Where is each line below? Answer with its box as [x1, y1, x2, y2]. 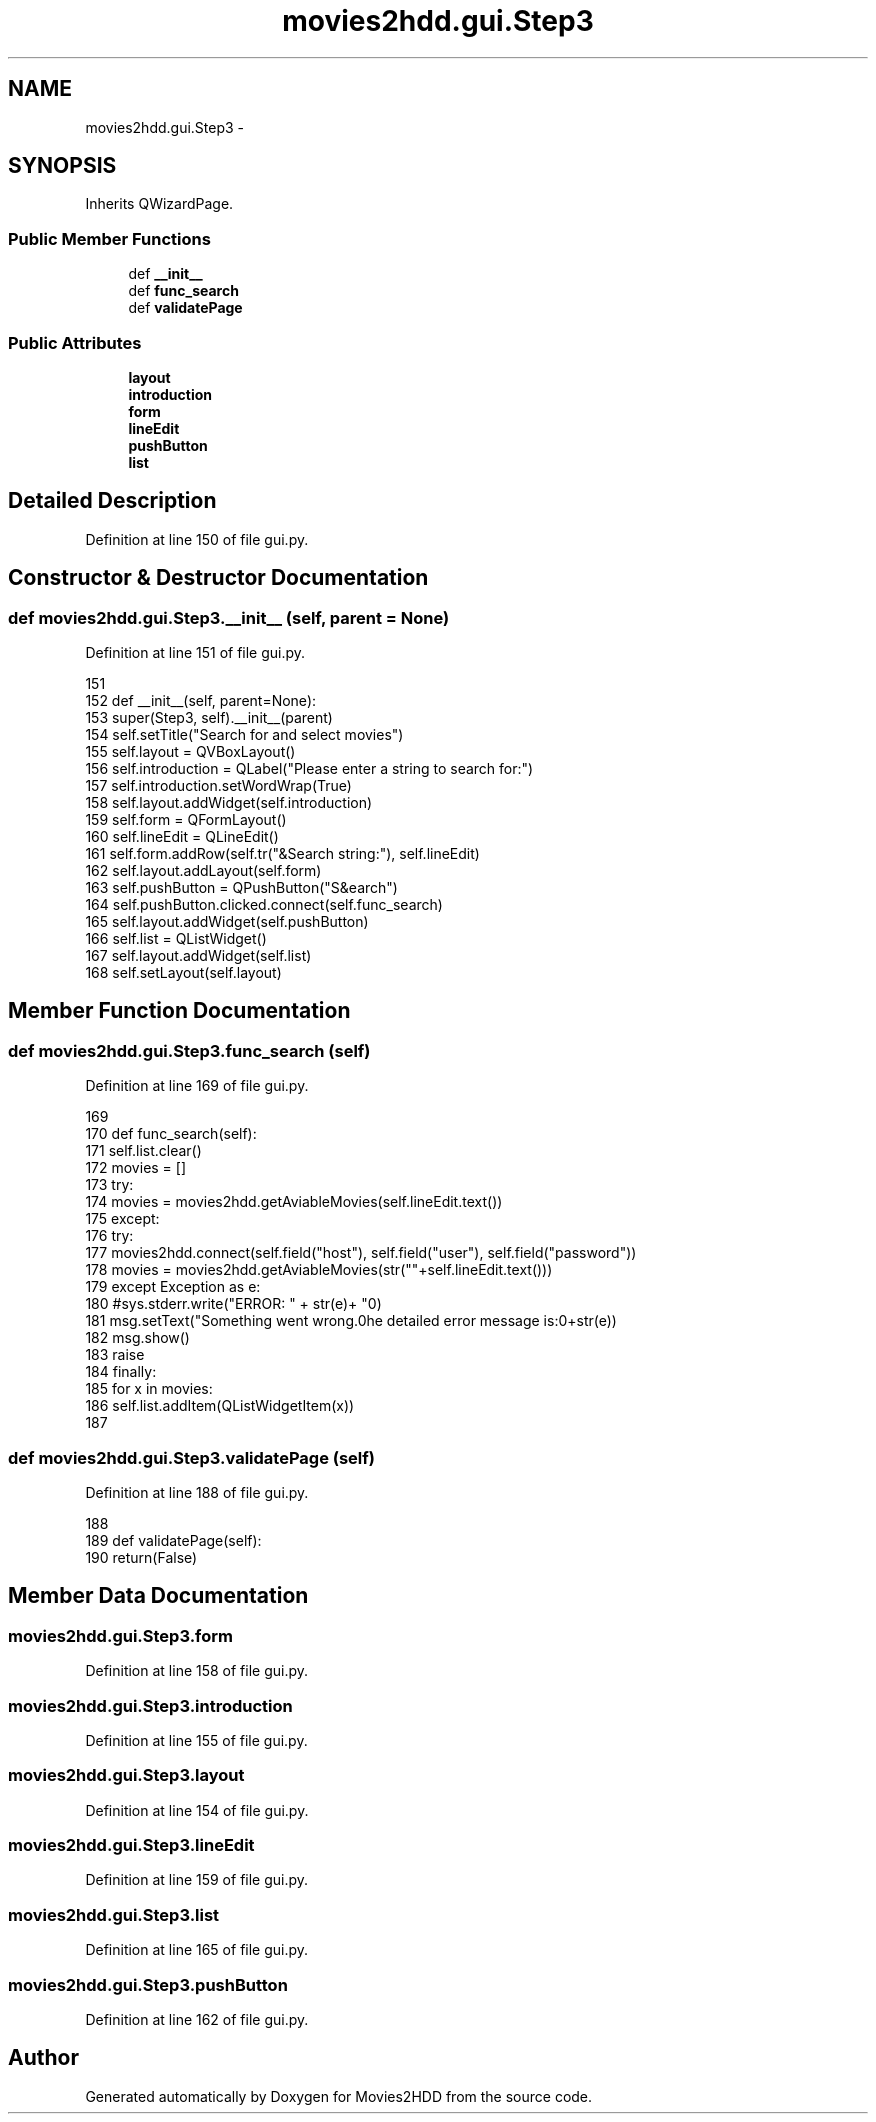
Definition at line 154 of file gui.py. [85, 1801, 309, 1819]
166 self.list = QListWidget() [85, 930, 267, 947]
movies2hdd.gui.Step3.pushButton [8, 1974, 288, 1995]
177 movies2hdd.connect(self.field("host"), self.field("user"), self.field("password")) [85, 1244, 637, 1262]
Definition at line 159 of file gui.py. [85, 1871, 309, 1889]
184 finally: [85, 1363, 157, 1381]
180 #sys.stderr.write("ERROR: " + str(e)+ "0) [85, 1295, 382, 1313]
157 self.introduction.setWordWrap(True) [85, 777, 352, 794]
